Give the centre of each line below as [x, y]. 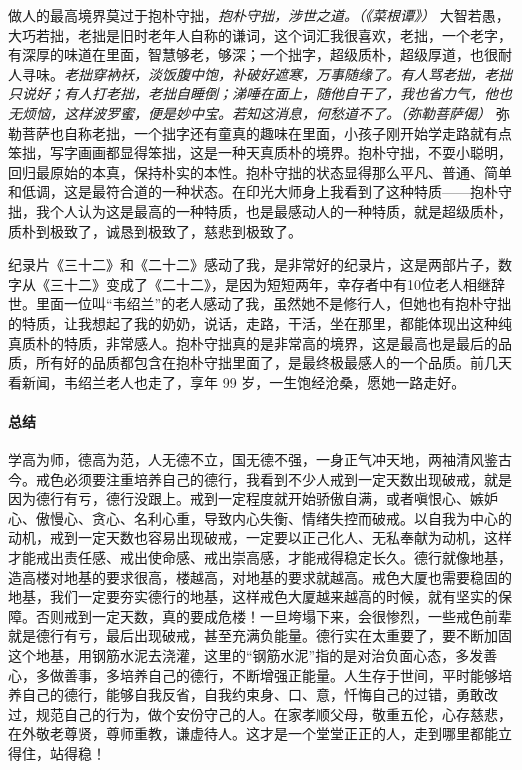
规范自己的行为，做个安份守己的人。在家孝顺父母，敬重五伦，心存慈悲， [273, 713]
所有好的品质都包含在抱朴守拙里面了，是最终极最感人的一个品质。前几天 [273, 362]
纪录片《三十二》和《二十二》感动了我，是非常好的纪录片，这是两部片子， [253, 264]
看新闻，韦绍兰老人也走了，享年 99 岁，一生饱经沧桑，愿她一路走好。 [237, 381]
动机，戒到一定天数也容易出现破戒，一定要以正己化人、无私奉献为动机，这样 [260, 537]
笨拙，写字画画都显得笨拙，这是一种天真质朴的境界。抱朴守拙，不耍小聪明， [260, 152]
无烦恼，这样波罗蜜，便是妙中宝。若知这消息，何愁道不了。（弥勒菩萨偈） [249, 112]
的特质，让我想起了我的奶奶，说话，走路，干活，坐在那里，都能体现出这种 [253, 322]
